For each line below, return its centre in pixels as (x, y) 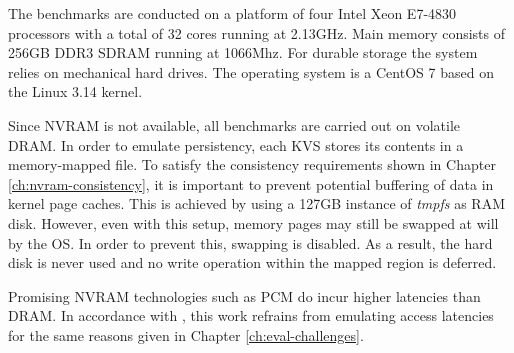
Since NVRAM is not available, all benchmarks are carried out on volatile (234, 124)
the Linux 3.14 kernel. (75, 91)
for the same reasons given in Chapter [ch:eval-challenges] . (186, 334)
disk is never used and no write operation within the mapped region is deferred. (252, 262)
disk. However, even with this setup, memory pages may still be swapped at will (253, 222)
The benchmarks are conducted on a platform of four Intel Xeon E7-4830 (232, 13)
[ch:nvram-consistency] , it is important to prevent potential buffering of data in (251, 183)
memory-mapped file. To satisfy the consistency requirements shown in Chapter (252, 164)
